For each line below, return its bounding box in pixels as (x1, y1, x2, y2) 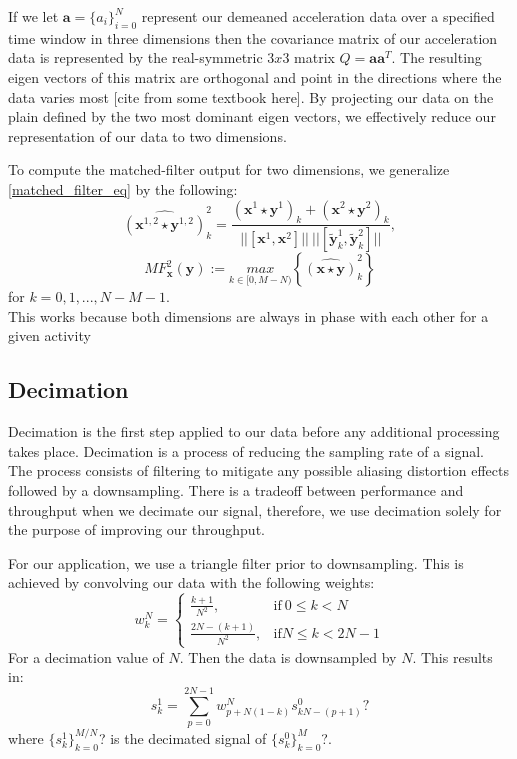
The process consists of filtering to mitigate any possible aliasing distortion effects (8, 460, 509, 481)
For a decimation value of (8, 646, 164, 667)
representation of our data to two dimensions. (8, 125, 287, 146)
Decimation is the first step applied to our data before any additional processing (8, 421, 500, 442)
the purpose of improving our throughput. (8, 519, 265, 540)
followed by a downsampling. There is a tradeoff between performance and (8, 479, 464, 500)
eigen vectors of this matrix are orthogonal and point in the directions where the (8, 66, 502, 87)
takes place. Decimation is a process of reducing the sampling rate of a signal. (8, 440, 484, 461)
